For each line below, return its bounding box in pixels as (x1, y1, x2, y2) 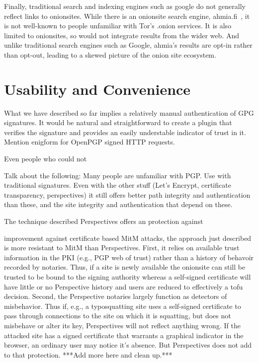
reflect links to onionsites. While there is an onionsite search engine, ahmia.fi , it (4, 10, 250, 21)
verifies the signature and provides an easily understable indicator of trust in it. (4, 127, 246, 137)
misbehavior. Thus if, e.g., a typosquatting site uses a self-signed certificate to (4, 300, 241, 311)
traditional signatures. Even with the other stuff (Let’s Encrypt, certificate (4, 180, 231, 190)
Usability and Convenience (4, 78, 191, 99)
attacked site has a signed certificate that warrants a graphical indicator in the (4, 330, 244, 340)
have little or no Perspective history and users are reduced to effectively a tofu (4, 281, 243, 291)
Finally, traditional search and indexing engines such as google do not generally (4, 1, 246, 11)
